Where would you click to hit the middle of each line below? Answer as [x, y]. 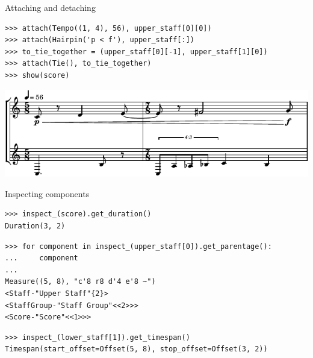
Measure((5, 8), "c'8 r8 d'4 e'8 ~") [80, 282]
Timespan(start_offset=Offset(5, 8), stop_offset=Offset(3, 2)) [136, 349]
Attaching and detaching [50, 7]
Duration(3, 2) [35, 226]
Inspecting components [47, 193]
